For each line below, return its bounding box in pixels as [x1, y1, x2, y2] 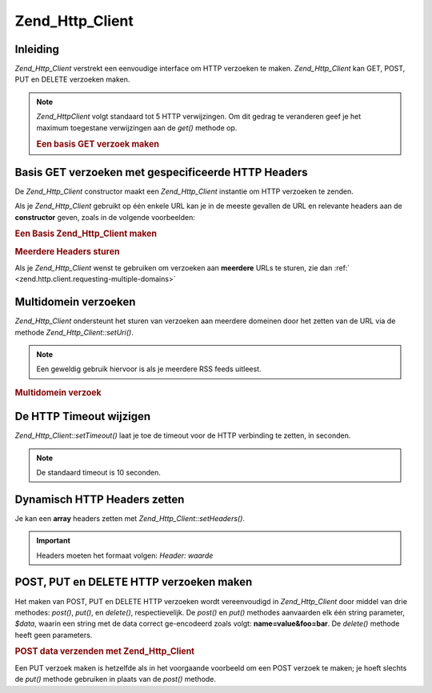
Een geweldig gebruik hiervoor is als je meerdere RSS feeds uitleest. [36, 364, 262, 374]
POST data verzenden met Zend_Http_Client [14, 646, 195, 657]
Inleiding [14, 42, 60, 56]
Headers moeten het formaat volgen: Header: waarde [36, 551, 214, 560]
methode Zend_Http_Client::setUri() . [14, 327, 134, 337]
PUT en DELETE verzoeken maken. [14, 74, 130, 84]
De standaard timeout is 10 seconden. [36, 467, 162, 477]
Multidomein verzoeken [14, 295, 136, 309]
